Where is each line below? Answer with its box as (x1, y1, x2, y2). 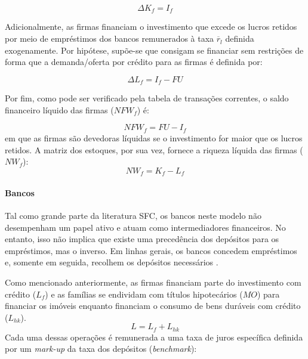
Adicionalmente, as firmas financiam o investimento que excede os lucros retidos (5, 20, 297, 33)
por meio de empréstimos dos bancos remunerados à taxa (5, 32, 214, 45)
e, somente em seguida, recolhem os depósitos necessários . (5, 256, 218, 268)
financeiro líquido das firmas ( (5, 103, 114, 116)
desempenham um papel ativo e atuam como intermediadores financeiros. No (5, 221, 286, 233)
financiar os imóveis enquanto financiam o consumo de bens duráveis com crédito (5, 299, 301, 312)
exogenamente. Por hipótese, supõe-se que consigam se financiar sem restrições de (5, 44, 304, 56)
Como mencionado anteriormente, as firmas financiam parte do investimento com (5, 276, 301, 288)
